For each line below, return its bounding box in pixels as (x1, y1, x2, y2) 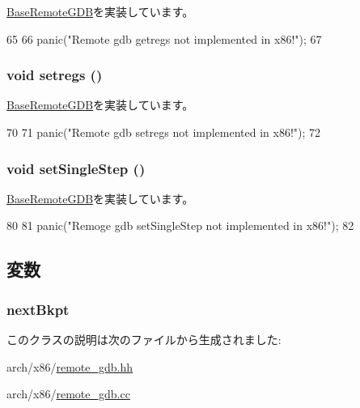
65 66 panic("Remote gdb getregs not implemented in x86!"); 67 (6, 30, 322, 47)
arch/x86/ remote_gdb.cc (6, 385, 130, 402)
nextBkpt (6, 299, 70, 319)
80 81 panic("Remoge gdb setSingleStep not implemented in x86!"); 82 (6, 217, 354, 234)
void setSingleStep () (6, 158, 146, 178)
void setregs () (6, 65, 103, 85)
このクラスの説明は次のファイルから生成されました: (6, 331, 282, 347)
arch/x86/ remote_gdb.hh (6, 358, 133, 375)
